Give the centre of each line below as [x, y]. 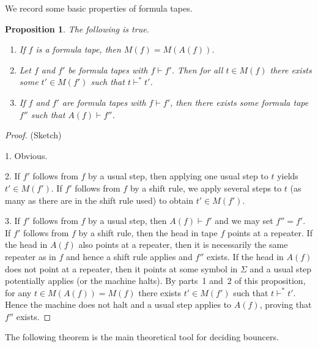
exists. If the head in [245, 256]
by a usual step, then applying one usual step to [178, 176]
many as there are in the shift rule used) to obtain [99, 200]
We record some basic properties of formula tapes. [99, 8]
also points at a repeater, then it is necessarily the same [183, 244]
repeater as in [31, 256]
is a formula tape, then [78, 49]
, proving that [286, 304]
